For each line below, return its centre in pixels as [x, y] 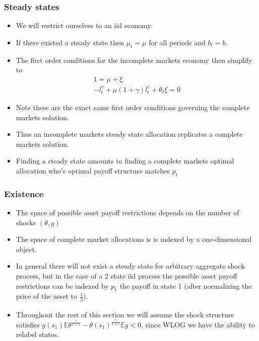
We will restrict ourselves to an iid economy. [84, 25]
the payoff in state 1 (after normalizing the [186, 285]
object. [26, 249]
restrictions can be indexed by [62, 285]
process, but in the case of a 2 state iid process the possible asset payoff [126, 276]
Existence [24, 193]
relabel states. [37, 334]
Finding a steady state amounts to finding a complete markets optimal [125, 161]
